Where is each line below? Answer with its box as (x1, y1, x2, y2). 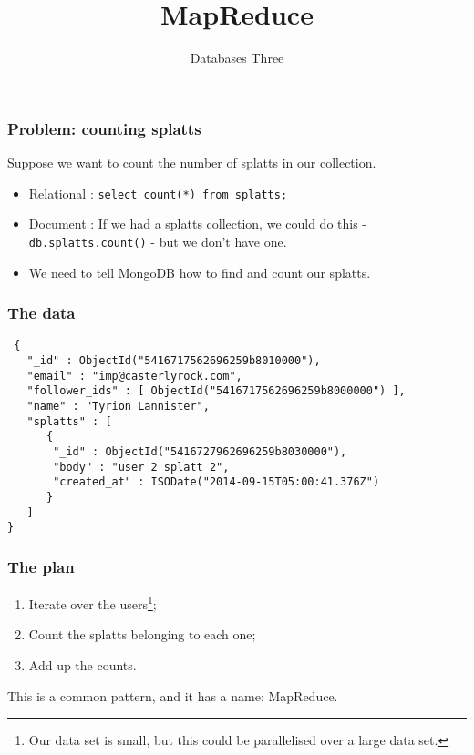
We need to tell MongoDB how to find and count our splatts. (28, 262, 371, 281)
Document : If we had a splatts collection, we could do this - (28, 214, 367, 233)
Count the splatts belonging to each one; (28, 625, 256, 644)
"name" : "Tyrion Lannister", (26, 399, 210, 413)
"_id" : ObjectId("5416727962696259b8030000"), (53, 444, 347, 458)
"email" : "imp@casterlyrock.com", (26, 369, 242, 383)
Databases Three (190, 48, 284, 67)
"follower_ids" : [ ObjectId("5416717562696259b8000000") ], (26, 384, 406, 398)
